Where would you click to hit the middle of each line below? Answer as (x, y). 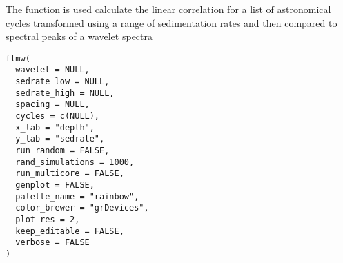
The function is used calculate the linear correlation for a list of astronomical (168, 9)
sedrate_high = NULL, (65, 93)
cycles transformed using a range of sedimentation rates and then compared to (171, 22)
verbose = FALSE (52, 243)
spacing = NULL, (52, 105)
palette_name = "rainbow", (77, 196)
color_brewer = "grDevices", (82, 208)
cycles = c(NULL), (58, 116)
